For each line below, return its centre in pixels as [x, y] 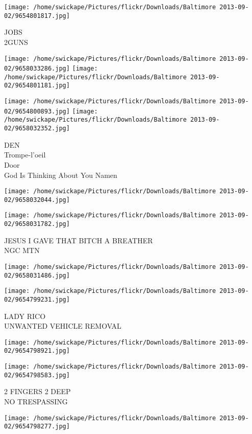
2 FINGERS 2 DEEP [37, 391]
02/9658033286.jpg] [37, 69]
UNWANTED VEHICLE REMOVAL [63, 326]
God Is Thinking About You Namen [61, 175]
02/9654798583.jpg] [37, 375]
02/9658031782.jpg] [37, 224]
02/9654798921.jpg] [37, 351]
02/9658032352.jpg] [37, 129]
